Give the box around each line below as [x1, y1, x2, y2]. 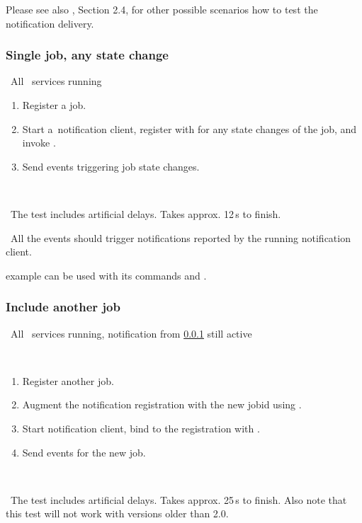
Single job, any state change [6, 46, 169, 64]
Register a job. [22, 98, 86, 112]
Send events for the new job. [22, 444, 146, 459]
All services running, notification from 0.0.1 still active [10, 326, 252, 340]
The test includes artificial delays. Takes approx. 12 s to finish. [10, 206, 281, 221]
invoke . [22, 135, 56, 150]
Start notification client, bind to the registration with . [22, 420, 260, 435]
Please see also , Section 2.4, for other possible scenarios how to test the [6, 2, 318, 16]
